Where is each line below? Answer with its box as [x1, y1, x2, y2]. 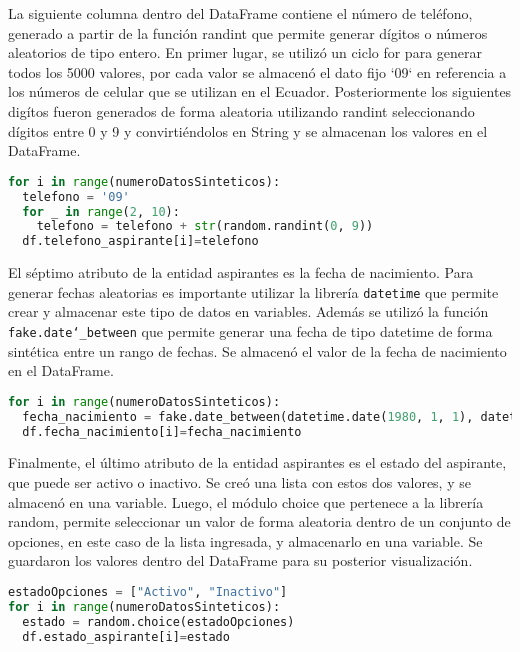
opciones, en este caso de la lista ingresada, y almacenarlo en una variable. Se [8, 530, 483, 551]
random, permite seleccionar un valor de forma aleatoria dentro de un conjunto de [8, 511, 511, 532]
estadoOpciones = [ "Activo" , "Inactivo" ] [8, 585, 288, 599]
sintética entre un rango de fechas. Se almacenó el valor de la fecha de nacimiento [8, 340, 507, 361]
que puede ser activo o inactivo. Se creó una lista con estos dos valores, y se [8, 472, 471, 493]
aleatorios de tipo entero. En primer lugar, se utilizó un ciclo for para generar [8, 42, 482, 63]
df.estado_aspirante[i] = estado [22, 629, 230, 644]
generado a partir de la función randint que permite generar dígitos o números [8, 22, 488, 43]
